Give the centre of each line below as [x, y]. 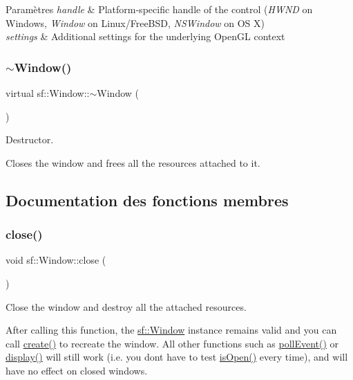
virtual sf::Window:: [48, 93]
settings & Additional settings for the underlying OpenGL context [145, 36]
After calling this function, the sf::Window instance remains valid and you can [171, 330]
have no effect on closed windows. [77, 370]
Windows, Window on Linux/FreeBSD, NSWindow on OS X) [135, 22]
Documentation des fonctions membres [147, 200]
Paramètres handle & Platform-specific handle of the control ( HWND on [159, 9]
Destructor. [30, 139]
